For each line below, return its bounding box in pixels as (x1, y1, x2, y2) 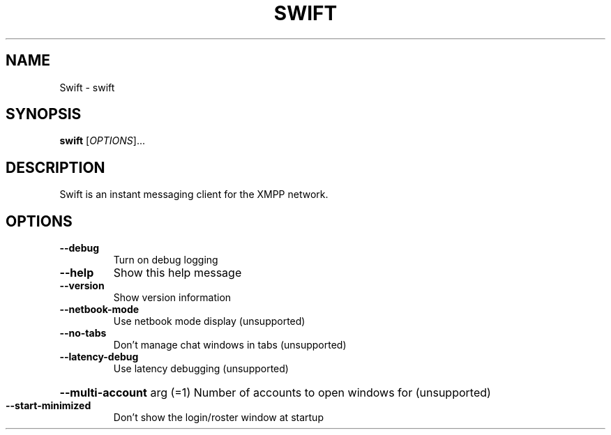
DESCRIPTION (6, 158, 105, 176)
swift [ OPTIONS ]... (59, 135, 146, 147)
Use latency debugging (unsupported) (113, 362, 289, 375)
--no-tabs (59, 327, 107, 339)
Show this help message (113, 266, 242, 280)
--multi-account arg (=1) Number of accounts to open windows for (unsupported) (59, 386, 491, 400)
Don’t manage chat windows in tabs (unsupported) (113, 339, 347, 351)
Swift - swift (59, 81, 115, 93)
